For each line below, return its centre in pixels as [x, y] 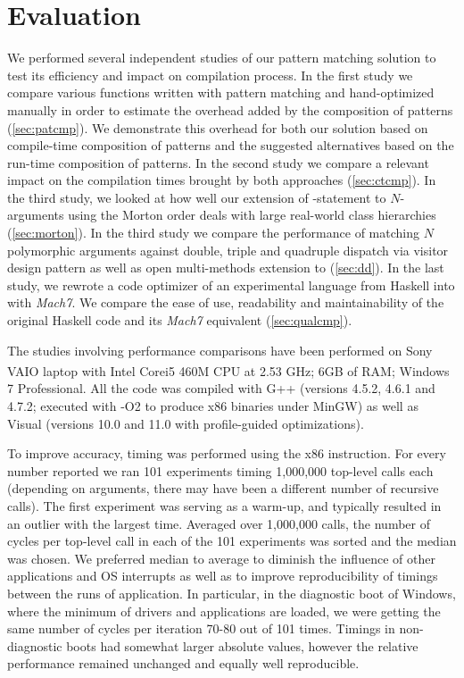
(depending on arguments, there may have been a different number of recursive [223, 488]
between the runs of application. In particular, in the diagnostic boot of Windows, [232, 593]
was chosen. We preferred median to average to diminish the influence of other [221, 558]
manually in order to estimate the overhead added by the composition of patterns [230, 109]
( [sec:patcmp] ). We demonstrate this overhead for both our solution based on [218, 127]
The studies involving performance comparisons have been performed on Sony [220, 350]
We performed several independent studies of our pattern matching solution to [222, 58]
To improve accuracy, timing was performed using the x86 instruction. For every [227, 453]
